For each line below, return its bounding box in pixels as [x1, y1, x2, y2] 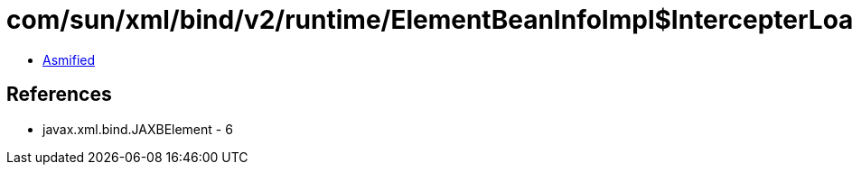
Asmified [42, 51, 96, 68]
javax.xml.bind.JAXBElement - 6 [42, 121, 233, 137]
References [6, 83, 112, 106]
